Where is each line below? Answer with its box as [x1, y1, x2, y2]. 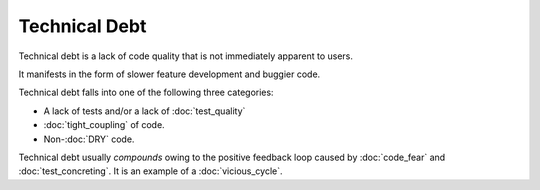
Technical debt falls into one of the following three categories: [18, 86, 274, 99]
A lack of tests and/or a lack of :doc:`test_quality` [43, 105, 246, 117]
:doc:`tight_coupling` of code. [43, 119, 165, 131]
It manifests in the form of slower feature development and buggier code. [18, 68, 321, 80]
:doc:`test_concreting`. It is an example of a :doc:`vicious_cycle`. [18, 165, 284, 177]
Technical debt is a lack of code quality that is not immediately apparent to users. [18, 50, 354, 62]
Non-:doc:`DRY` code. [43, 133, 135, 145]
